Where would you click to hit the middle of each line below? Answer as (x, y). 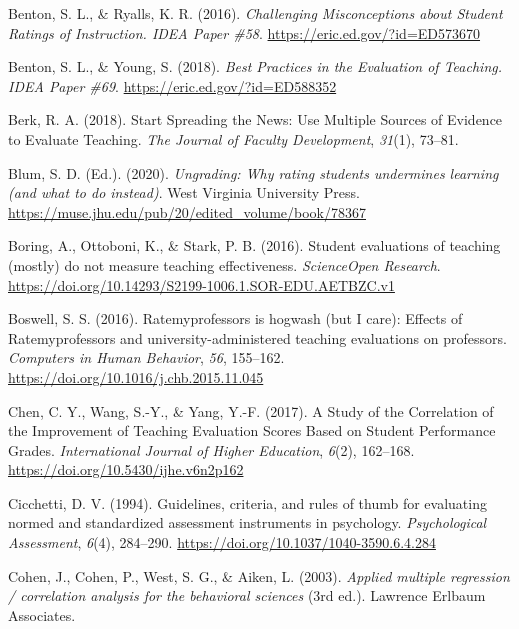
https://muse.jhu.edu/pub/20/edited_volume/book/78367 (187, 211)
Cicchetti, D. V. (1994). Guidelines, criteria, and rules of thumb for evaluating (247, 502)
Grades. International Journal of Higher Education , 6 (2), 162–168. (211, 449)
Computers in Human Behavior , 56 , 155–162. (146, 357)
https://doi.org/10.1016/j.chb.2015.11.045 (136, 376)
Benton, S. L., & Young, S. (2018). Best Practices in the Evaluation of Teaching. (255, 66)
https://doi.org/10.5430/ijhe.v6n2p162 (126, 469)
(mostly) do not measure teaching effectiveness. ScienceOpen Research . (224, 264)
